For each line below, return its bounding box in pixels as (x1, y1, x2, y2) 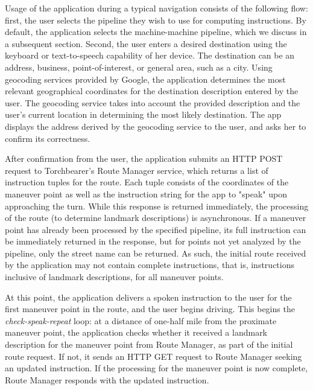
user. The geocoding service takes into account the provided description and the (5, 96, 300, 109)
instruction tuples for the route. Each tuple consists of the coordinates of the (5, 176, 289, 188)
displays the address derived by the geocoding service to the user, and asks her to (5, 120, 306, 132)
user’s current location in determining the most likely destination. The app (5, 108, 282, 121)
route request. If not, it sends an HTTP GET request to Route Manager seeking (5, 350, 302, 362)
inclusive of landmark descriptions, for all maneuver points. (5, 270, 224, 283)
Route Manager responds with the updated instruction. (5, 373, 209, 386)
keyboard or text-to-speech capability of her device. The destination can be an (5, 49, 295, 62)
